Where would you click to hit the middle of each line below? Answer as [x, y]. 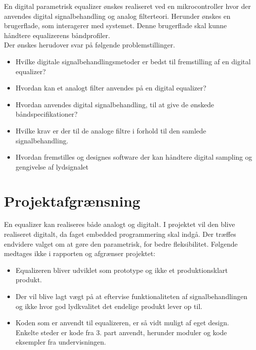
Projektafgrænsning [72, 200]
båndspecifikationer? [46, 114]
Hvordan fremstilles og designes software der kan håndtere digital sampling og [134, 157]
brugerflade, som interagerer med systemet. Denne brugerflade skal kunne [115, 25]
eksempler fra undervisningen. [61, 342]
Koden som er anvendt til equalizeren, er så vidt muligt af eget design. [122, 323]
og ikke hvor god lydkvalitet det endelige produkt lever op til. [109, 306]
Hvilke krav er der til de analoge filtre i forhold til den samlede [111, 130]
